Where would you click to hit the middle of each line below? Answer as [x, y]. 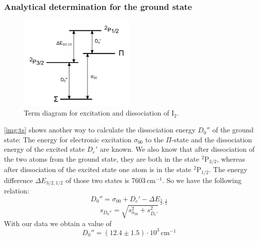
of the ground [233, 130]
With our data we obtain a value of [58, 223]
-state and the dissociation [212, 139]
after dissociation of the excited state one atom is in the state [98, 169]
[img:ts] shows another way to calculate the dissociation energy [100, 130]
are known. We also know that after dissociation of [177, 149]
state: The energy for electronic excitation [68, 139]
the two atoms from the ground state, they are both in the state [102, 158]
